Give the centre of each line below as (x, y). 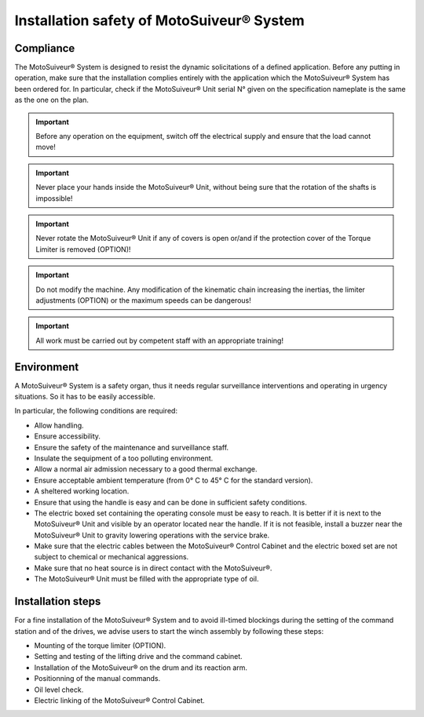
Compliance (45, 48)
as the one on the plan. (52, 100)
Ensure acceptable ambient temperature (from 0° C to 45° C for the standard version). (174, 480)
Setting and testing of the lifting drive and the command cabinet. (138, 657)
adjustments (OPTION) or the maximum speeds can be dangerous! (143, 300)
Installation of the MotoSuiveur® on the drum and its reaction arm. (141, 668)
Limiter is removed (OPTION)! (83, 249)
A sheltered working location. (82, 491)
